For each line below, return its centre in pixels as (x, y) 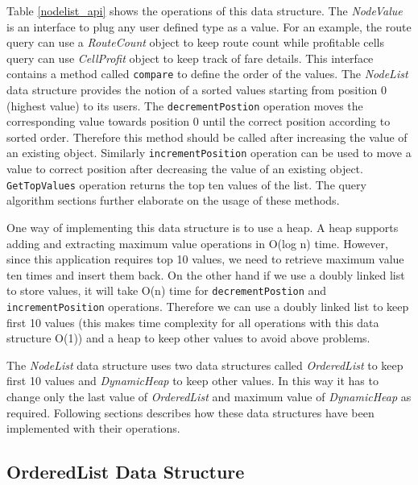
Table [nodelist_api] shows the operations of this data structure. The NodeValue (205, 10)
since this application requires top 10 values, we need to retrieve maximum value (205, 259)
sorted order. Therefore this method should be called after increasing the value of (207, 137)
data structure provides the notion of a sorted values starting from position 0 (197, 90)
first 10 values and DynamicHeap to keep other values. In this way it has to (192, 381)
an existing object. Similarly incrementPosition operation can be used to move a (209, 153)
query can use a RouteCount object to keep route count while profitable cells (195, 42)
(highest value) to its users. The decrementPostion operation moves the (185, 105)
